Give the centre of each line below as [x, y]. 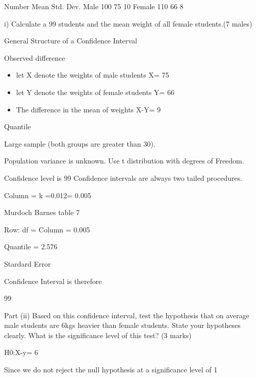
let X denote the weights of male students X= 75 [93, 75]
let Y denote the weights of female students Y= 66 [95, 92]
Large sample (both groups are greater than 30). [80, 143]
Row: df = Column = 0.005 [47, 229]
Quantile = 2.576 [31, 246]
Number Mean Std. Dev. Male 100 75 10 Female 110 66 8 [94, 6]
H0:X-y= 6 [21, 352]
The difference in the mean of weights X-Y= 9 [88, 109]
